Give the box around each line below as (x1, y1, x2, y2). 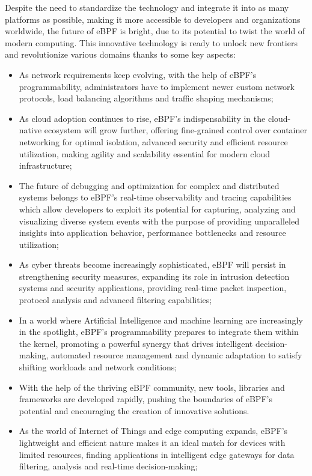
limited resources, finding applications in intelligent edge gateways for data (19, 448, 295, 460)
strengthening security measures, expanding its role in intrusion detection (19, 270, 290, 282)
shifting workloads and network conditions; (19, 361, 177, 373)
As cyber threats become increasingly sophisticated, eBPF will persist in (19, 258, 286, 271)
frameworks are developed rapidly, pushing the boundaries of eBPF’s (19, 393, 272, 405)
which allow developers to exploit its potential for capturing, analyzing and (19, 202, 296, 215)
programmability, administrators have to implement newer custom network (19, 80, 295, 92)
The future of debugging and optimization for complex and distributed (19, 179, 280, 191)
